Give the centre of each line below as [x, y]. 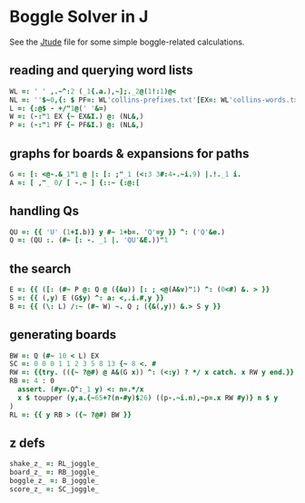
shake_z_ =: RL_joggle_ [54, 464]
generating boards [63, 335]
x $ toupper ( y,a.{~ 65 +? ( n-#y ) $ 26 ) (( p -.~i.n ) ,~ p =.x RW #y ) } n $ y [148, 398]
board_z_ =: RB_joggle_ [54, 473]
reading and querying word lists [101, 70]
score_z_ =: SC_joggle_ [54, 489]
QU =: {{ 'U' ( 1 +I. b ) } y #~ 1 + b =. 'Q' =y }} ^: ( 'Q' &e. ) [117, 232]
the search [40, 268]
